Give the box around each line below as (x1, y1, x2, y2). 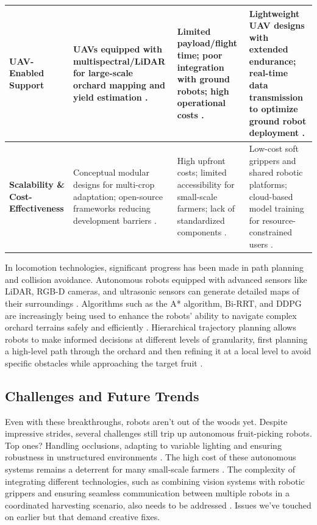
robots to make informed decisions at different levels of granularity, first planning (5, 332, 308, 345)
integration (177, 60, 224, 73)
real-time (249, 66, 288, 79)
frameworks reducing (73, 202, 151, 215)
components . (177, 226, 227, 238)
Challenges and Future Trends (5, 386, 199, 405)
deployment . (249, 126, 305, 139)
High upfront (177, 154, 226, 166)
